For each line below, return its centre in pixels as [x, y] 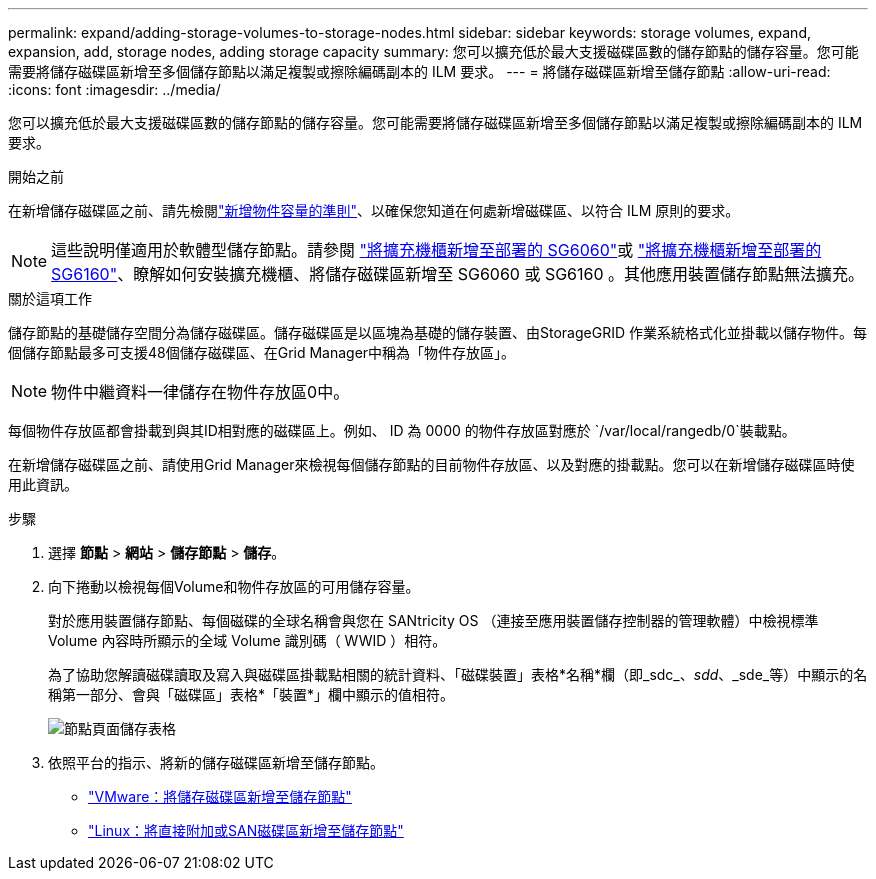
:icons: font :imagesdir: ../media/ [114, 89]
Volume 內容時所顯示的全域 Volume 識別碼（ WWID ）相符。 [247, 640]
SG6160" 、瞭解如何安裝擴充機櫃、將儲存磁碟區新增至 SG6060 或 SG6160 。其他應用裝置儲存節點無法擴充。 [458, 274]
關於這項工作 [50, 298]
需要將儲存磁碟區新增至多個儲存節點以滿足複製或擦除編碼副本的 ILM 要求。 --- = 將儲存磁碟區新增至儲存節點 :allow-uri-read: [419, 71]
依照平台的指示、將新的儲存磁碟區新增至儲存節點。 [216, 762]
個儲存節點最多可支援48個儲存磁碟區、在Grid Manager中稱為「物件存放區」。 [262, 352]
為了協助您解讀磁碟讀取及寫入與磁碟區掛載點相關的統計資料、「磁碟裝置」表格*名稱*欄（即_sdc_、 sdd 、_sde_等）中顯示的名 [458, 674]
